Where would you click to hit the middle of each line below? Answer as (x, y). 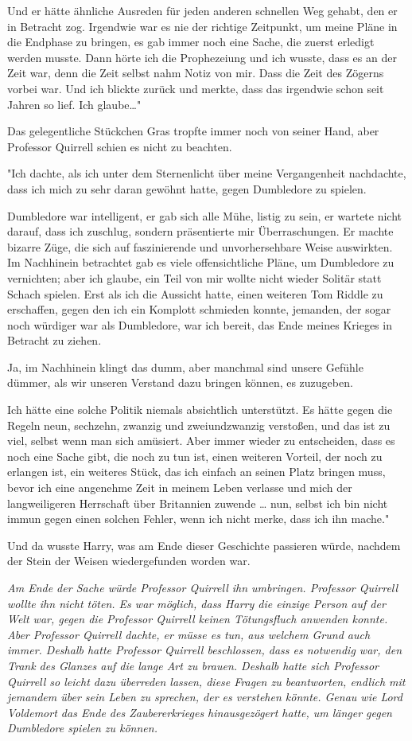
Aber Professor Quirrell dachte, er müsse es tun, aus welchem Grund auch (189, 634)
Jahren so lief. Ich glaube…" (74, 104)
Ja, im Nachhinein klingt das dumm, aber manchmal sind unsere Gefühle (185, 367)
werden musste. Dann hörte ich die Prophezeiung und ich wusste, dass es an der (202, 57)
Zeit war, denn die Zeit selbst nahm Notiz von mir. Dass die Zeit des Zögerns (196, 73)
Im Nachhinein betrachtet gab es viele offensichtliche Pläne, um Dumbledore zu (201, 262)
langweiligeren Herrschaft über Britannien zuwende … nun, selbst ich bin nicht (198, 503)
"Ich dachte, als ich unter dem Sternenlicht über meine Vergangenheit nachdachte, (207, 173)
